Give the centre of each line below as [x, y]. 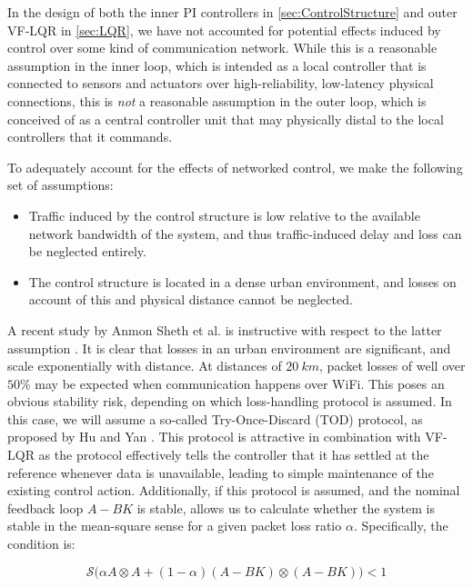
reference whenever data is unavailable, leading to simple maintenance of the [221, 472]
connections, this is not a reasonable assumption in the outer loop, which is [217, 100]
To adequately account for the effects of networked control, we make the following [235, 167]
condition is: [41, 544]
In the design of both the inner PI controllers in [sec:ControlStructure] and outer [232, 12]
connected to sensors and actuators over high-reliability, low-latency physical [221, 83]
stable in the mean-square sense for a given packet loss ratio [175, 526]
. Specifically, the [401, 526]
